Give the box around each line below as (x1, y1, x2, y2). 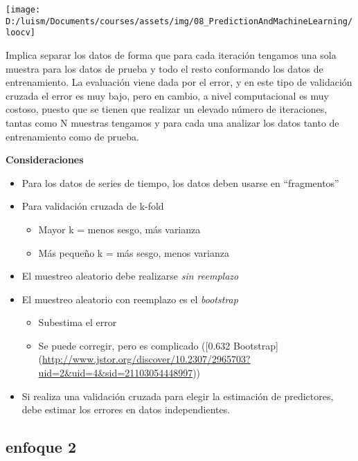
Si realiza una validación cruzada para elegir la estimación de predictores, (21, 388, 334, 403)
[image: (6, 5, 41, 15)
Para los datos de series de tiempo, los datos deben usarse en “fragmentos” (21, 175, 339, 190)
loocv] (6, 28, 35, 38)
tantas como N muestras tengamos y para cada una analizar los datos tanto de (6, 115, 339, 129)
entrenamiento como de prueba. (6, 129, 139, 143)
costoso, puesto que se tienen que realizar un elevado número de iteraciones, (6, 102, 328, 116)
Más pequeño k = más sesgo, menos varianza (38, 245, 229, 260)
